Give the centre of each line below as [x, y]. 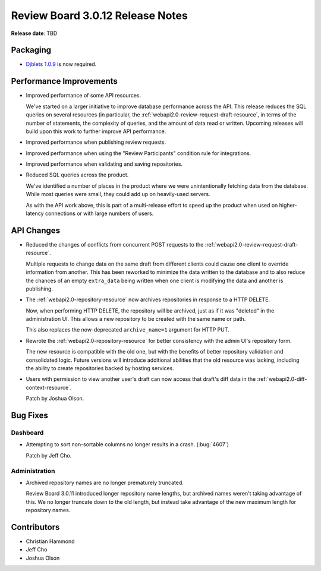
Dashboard [27, 433]
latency [35, 213]
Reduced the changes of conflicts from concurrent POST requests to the [115, 244]
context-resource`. [49, 387]
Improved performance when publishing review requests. [96, 142]
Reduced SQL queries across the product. [77, 175]
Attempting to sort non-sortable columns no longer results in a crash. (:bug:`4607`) [127, 444]
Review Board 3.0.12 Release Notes [100, 15]
